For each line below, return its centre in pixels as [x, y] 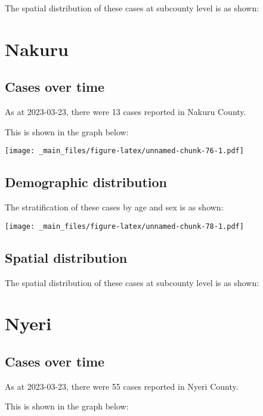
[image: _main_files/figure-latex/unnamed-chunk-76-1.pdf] [124, 151]
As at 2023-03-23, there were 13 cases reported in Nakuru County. [126, 112]
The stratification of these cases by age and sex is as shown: [114, 207]
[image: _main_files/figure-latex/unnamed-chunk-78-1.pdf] [124, 226]
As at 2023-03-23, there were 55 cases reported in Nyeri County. [122, 386]
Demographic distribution [86, 182]
